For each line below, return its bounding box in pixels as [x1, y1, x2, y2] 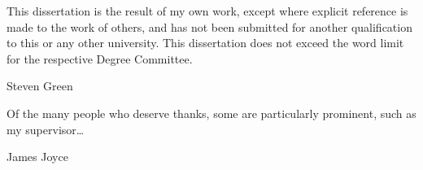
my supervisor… [7, 120, 85, 137]
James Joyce [7, 148, 68, 165]
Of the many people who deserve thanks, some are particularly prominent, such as [7, 104, 416, 121]
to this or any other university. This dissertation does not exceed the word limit [7, 34, 404, 51]
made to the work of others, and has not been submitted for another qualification [7, 18, 412, 35]
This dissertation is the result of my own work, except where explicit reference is [7, 2, 408, 19]
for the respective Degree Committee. [7, 50, 193, 67]
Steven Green [7, 77, 73, 94]
